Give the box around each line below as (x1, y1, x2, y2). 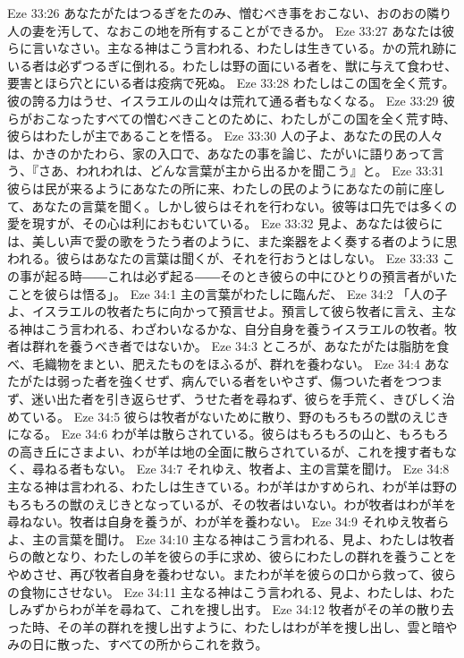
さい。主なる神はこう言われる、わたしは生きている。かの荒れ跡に (69, 38, 458, 57)
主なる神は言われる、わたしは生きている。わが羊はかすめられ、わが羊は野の (7, 477, 458, 496)
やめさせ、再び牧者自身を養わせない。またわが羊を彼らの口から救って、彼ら (7, 565, 457, 583)
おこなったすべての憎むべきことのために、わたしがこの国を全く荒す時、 (31, 108, 456, 127)
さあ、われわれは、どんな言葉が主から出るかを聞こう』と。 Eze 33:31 (38, 161, 444, 180)
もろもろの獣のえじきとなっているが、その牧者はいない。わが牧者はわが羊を (7, 494, 457, 513)
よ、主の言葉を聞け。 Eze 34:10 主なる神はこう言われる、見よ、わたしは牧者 (7, 529, 455, 548)
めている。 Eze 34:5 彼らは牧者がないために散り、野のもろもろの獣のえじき (7, 406, 450, 425)
